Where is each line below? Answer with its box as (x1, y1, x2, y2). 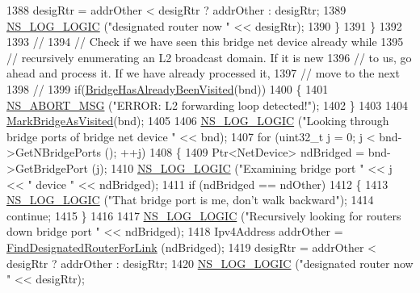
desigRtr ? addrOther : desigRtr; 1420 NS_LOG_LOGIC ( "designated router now (6, 254, 414, 271)
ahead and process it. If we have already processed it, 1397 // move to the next (6, 65, 400, 82)
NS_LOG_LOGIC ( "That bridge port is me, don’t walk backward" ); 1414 (6, 191, 374, 208)
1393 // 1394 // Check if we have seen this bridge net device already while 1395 (6, 33, 404, 50)
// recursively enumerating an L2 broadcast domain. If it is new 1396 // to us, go (6, 48, 412, 65)
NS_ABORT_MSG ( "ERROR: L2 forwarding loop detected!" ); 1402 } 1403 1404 (6, 96, 408, 113)
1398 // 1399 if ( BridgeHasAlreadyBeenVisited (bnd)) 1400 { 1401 (6, 80, 329, 97)
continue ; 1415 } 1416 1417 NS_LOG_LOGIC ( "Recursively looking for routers (6, 207, 401, 224)
